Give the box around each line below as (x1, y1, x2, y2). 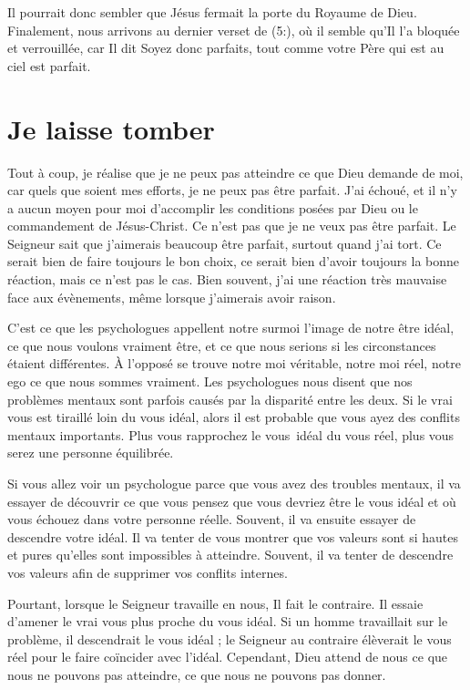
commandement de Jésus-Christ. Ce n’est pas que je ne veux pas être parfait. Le (7, 216, 456, 235)
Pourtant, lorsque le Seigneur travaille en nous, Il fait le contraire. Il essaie (7, 593, 424, 613)
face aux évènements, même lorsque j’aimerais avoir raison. (7, 287, 336, 306)
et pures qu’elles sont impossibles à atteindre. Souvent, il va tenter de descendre (7, 545, 454, 564)
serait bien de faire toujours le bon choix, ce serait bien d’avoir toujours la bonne (7, 252, 460, 271)
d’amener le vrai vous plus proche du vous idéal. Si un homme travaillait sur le (7, 612, 448, 631)
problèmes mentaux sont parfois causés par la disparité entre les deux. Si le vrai (7, 389, 453, 408)
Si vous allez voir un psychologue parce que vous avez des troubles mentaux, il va (7, 474, 461, 492)
